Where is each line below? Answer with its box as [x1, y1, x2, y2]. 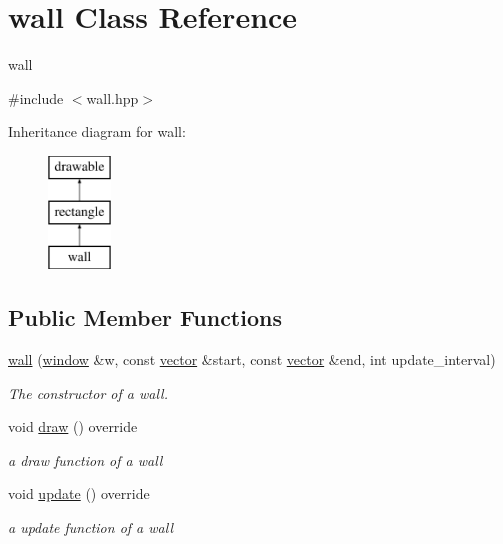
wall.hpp [86, 87, 139, 108]
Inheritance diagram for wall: [8, 121, 186, 142]
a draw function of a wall [8, 449, 163, 470]
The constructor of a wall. [8, 382, 168, 403]
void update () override [8, 483, 150, 504]
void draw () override [8, 416, 138, 437]
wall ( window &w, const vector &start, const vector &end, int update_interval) [8, 349, 496, 370]
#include [8, 87, 64, 108]
